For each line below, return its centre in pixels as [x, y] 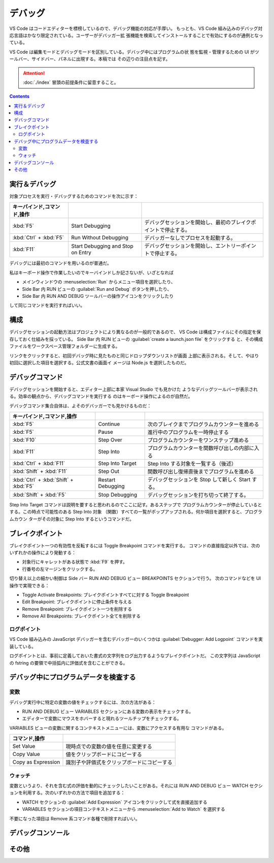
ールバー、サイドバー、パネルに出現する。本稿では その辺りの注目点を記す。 [90, 59]
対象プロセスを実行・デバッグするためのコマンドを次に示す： [74, 196]
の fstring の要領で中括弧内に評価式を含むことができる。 [68, 663]
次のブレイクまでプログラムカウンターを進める [203, 424]
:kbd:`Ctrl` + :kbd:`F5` [38, 237]
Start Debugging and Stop [102, 246]
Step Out [109, 471]
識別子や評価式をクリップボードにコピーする [119, 763]
